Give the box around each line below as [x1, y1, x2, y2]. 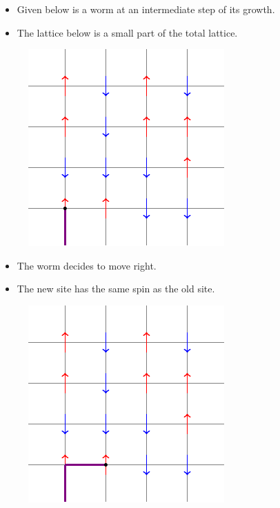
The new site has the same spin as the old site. [17, 281, 215, 296]
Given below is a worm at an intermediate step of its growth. [17, 2, 275, 16]
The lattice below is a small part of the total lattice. [17, 25, 238, 39]
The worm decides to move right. [17, 258, 157, 272]
